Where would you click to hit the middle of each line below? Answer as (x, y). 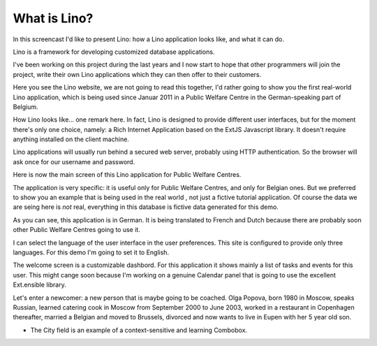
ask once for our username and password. (74, 161)
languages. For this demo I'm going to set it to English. (91, 252)
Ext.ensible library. (39, 285)
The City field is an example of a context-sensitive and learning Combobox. (139, 330)
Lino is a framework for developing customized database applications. (114, 52)
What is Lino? (53, 18)
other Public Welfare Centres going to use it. (77, 230)
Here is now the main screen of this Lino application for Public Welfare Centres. (127, 175)
